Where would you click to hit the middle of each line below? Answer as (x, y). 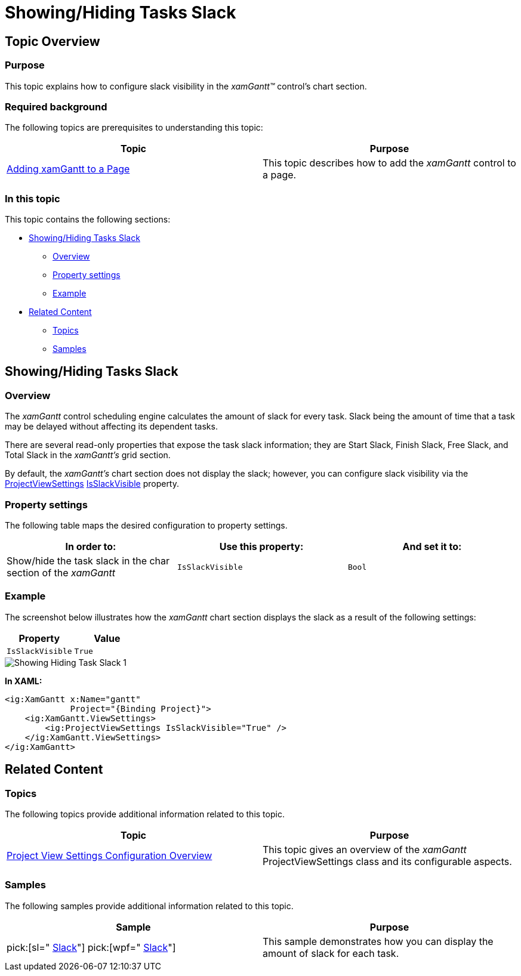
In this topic (33, 198)
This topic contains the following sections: (88, 220)
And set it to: (432, 547)
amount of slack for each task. (331, 953)
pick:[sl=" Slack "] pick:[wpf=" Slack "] (91, 947)
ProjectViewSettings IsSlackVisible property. (92, 484)
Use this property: (261, 547)
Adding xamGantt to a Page (68, 169)
